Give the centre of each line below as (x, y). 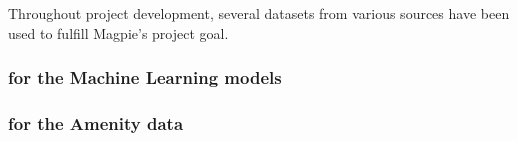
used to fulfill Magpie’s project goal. (118, 32)
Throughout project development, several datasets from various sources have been (259, 13)
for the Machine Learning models (145, 77)
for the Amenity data (96, 122)
